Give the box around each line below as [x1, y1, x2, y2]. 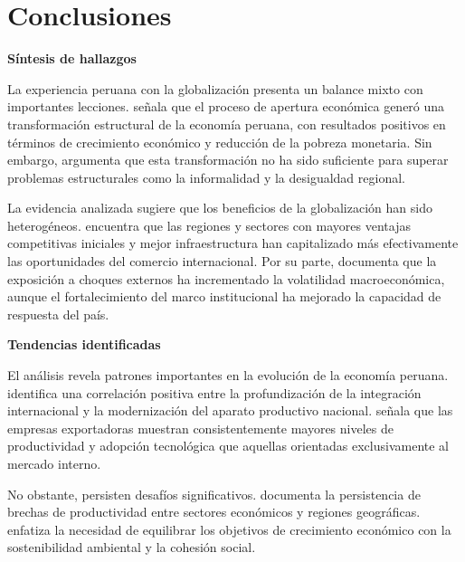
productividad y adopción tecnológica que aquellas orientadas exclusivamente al [7, 436, 449, 455]
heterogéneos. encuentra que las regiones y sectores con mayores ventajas [7, 215, 411, 234]
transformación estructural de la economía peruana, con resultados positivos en [7, 114, 446, 133]
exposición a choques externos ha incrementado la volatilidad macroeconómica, [7, 269, 445, 288]
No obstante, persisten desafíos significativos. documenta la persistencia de [7, 484, 421, 503]
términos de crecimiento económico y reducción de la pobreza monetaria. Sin [7, 132, 432, 151]
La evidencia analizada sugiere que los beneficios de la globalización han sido [7, 198, 432, 217]
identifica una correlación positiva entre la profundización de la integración [7, 383, 422, 402]
